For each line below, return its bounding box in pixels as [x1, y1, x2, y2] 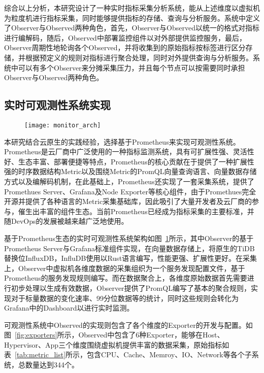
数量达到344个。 [25, 359, 79, 370]
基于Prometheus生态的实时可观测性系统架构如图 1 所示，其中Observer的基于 [4, 232, 254, 243]
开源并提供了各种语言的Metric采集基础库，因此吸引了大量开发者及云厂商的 [4, 196, 252, 207]
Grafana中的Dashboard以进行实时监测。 [4, 302, 134, 313]
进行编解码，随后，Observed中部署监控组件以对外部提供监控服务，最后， [4, 32, 246, 43]
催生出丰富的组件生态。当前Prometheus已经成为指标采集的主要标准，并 [18, 206, 254, 216]
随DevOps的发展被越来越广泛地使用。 [4, 216, 128, 226]
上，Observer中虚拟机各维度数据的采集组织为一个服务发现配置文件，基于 [4, 262, 245, 273]
